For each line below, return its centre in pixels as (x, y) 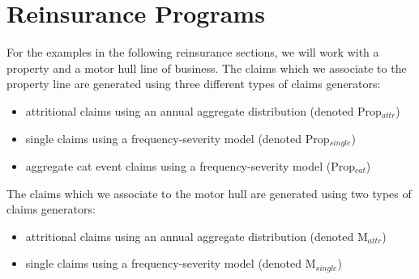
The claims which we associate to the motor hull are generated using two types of (209, 193)
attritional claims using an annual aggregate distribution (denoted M (197, 236)
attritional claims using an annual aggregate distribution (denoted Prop (203, 110)
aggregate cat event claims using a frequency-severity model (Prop (190, 165)
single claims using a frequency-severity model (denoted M (171, 263)
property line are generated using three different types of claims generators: (194, 84)
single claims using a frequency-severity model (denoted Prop (177, 138)
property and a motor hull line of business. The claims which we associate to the (207, 68)
